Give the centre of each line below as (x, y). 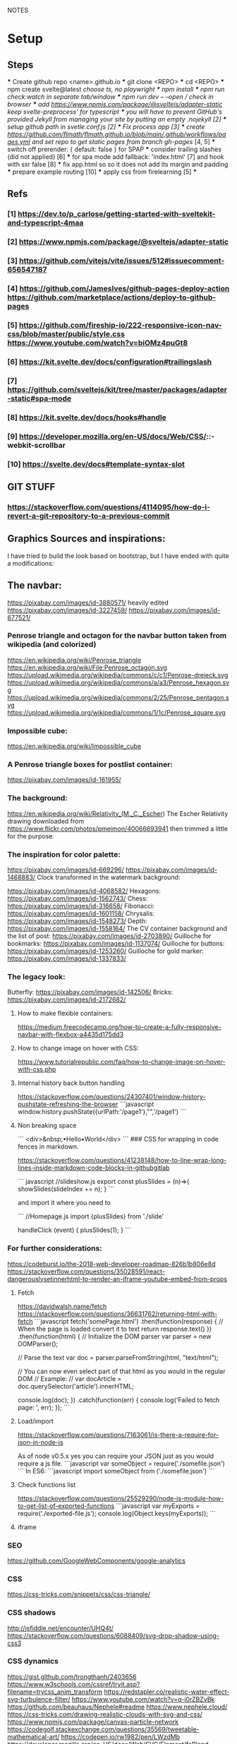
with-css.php (37, 1069)
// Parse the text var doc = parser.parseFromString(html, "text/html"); (118, 1357)
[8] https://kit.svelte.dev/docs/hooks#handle (87, 417)
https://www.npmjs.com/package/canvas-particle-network (93, 1721)
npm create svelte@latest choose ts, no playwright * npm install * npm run (116, 89)
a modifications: (31, 563)
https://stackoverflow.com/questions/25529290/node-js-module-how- (121, 1498)
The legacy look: (36, 976)
